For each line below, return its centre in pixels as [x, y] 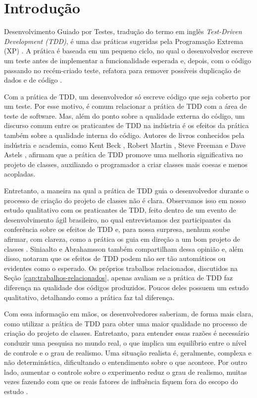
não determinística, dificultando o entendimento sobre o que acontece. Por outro [126, 362]
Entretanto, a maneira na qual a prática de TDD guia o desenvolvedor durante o [127, 191]
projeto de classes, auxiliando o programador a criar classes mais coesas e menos [126, 164]
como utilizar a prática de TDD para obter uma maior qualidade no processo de [126, 323]
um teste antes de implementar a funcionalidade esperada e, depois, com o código [128, 60]
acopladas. [20, 174]
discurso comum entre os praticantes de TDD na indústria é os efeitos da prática [127, 125]
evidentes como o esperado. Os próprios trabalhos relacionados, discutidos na [121, 268]
